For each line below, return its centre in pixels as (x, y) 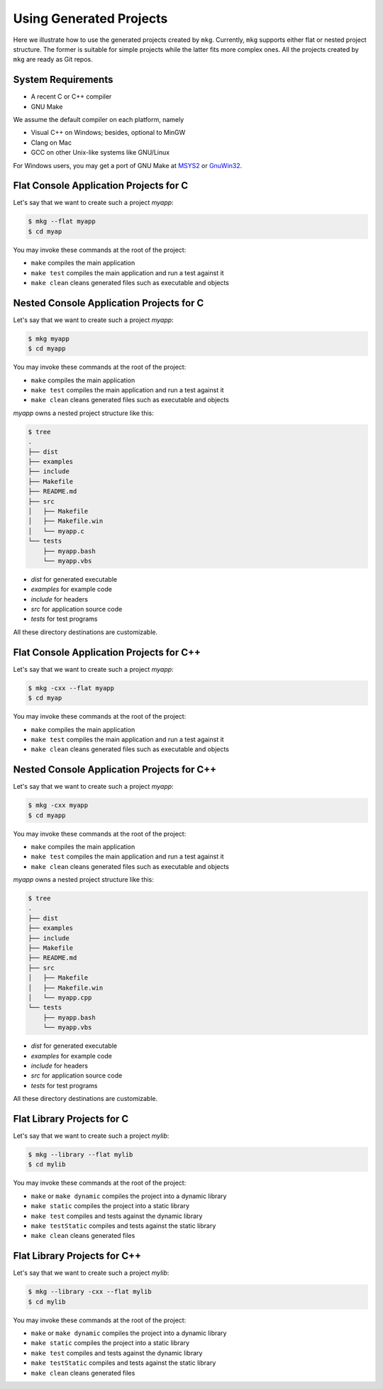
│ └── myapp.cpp (60, 998)
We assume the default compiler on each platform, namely (99, 120)
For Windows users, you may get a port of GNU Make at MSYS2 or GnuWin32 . (128, 165)
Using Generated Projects (90, 18)
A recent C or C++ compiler (71, 96)
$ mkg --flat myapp (62, 221)
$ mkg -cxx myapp (58, 806)
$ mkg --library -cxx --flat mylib (90, 1292)
